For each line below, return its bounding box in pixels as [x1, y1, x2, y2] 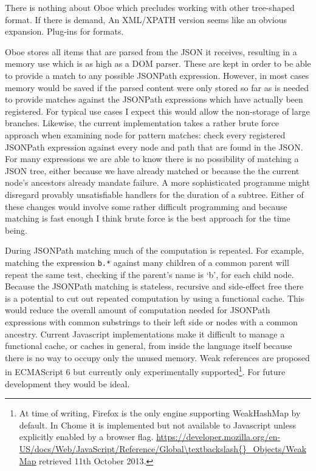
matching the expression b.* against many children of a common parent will [5, 256, 289, 268]
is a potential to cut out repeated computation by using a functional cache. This [5, 291, 304, 304]
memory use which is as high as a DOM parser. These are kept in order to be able [5, 57, 311, 70]
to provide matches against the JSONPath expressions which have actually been [5, 93, 303, 106]
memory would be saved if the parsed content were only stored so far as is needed [5, 81, 309, 93]
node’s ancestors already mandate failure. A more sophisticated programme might [5, 176, 310, 189]
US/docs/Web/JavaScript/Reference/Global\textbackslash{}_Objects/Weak [19, 442, 307, 455]
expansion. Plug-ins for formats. [5, 25, 124, 38]
